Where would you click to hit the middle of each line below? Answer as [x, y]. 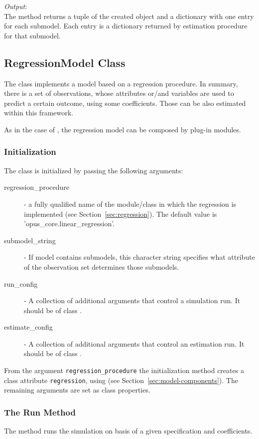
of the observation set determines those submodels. [102, 266]
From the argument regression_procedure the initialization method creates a [124, 370]
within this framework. [39, 113]
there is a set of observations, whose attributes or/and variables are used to [119, 93]
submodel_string [30, 240]
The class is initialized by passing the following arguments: [94, 170]
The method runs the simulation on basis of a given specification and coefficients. [128, 431]
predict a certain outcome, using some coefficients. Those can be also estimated [125, 103]
